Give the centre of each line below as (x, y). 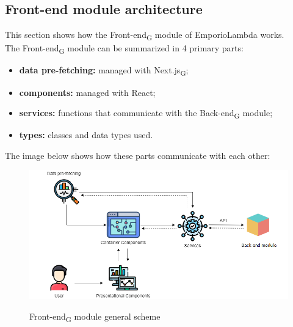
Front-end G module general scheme (95, 317)
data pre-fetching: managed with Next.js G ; (104, 71)
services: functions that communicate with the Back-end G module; (146, 113)
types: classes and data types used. (86, 135)
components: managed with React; (87, 92)
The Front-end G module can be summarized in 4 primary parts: (124, 49)
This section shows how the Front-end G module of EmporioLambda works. (145, 35)
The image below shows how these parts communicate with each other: (138, 155)
